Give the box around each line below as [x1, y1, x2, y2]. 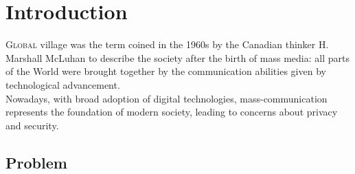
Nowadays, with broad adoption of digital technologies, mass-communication [5, 91, 328, 105]
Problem [5, 151, 67, 173]
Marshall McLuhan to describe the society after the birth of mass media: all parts [5, 50, 350, 65]
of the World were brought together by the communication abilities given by [5, 64, 326, 78]
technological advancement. [5, 77, 120, 91]
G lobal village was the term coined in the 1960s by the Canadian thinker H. [5, 37, 329, 52]
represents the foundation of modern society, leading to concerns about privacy [5, 105, 338, 119]
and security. [5, 118, 59, 132]
